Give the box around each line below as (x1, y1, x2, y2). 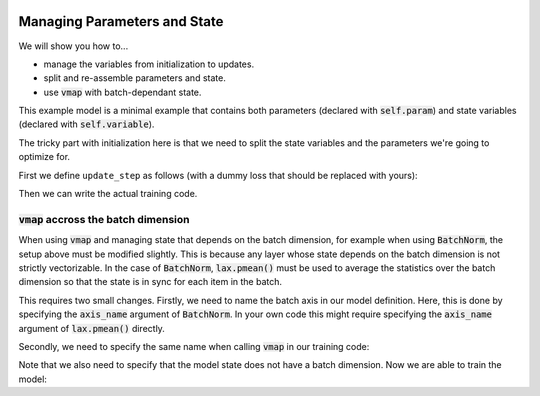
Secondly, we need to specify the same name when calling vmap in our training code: (18, 340, 370, 352)
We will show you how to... (18, 40, 129, 52)
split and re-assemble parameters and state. (43, 72, 227, 84)
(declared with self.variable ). (18, 118, 155, 130)
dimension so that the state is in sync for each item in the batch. (18, 276, 283, 288)
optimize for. (18, 151, 70, 163)
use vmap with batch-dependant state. (43, 86, 202, 98)
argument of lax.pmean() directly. (18, 322, 165, 334)
